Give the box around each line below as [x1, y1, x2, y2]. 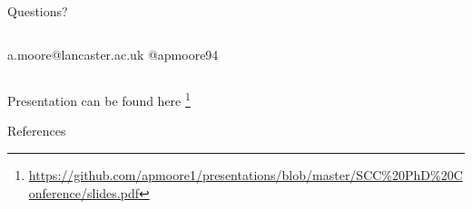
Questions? [7, 2, 68, 20]
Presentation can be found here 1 [7, 89, 191, 109]
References [7, 121, 66, 140]
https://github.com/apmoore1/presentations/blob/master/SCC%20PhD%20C [28, 166, 463, 185]
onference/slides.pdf [28, 183, 139, 202]
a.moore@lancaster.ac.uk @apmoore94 [7, 44, 219, 63]
